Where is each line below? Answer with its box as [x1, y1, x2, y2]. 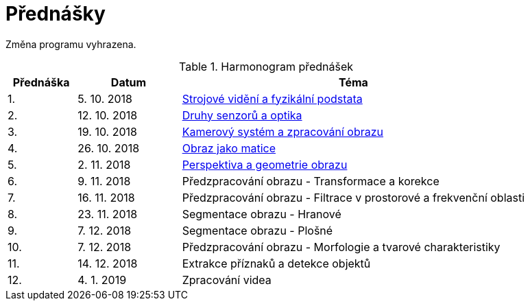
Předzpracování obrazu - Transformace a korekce [182, 174, 439, 188]
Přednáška [12, 75, 70, 89]
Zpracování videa [182, 272, 272, 287]
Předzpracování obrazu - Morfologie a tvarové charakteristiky [182, 239, 501, 254]
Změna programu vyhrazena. [5, 38, 136, 50]
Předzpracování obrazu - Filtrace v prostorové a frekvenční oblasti [182, 190, 525, 204]
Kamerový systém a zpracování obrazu [182, 124, 384, 139]
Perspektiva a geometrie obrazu [182, 157, 348, 172]
